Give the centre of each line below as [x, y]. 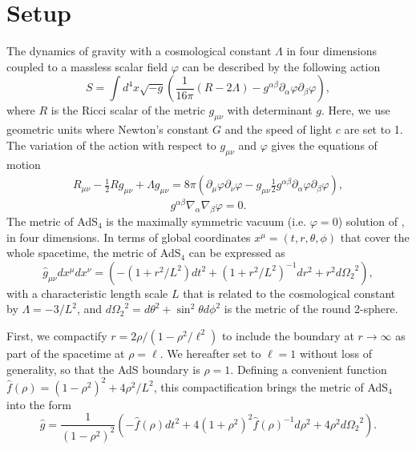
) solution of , [371, 221]
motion [24, 164]
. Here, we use [356, 110]
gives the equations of [324, 145]
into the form [39, 404]
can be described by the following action [281, 66]
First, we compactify [57, 335]
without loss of [335, 353]
